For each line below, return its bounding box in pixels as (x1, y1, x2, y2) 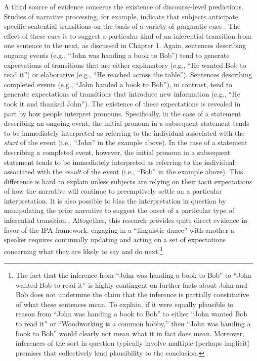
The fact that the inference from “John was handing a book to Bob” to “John (15, 270, 252, 280)
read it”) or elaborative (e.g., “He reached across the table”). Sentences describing (4, 69, 252, 80)
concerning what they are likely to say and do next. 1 (4, 244, 163, 256)
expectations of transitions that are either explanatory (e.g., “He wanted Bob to (4, 59, 246, 70)
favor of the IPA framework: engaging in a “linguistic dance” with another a (4, 224, 234, 235)
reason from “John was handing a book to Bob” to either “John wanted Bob (15, 309, 248, 319)
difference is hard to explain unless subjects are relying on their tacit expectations (4, 176, 252, 186)
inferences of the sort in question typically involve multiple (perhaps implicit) (15, 338, 250, 348)
